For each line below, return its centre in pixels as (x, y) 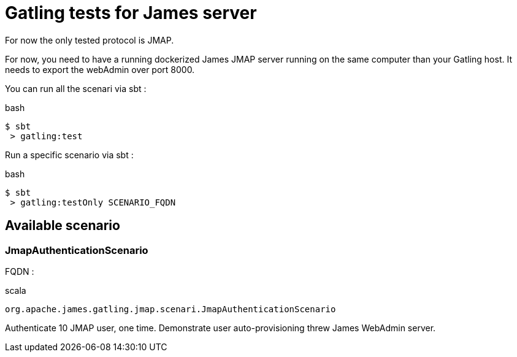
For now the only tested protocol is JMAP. (90, 40)
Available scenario (63, 226)
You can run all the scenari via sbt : (76, 88)
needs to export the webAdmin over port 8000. (100, 69)
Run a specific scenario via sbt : (69, 155)
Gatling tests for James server (131, 13)
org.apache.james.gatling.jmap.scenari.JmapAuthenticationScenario (170, 309)
